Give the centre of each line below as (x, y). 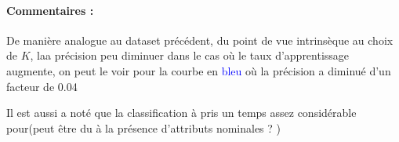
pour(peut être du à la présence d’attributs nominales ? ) (144, 127)
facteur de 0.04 (42, 86)
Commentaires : (50, 10)
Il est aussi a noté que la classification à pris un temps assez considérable (181, 113)
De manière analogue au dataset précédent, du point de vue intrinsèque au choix (200, 40)
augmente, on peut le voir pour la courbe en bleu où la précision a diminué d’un (199, 70)
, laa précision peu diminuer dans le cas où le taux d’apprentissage (190, 55)
